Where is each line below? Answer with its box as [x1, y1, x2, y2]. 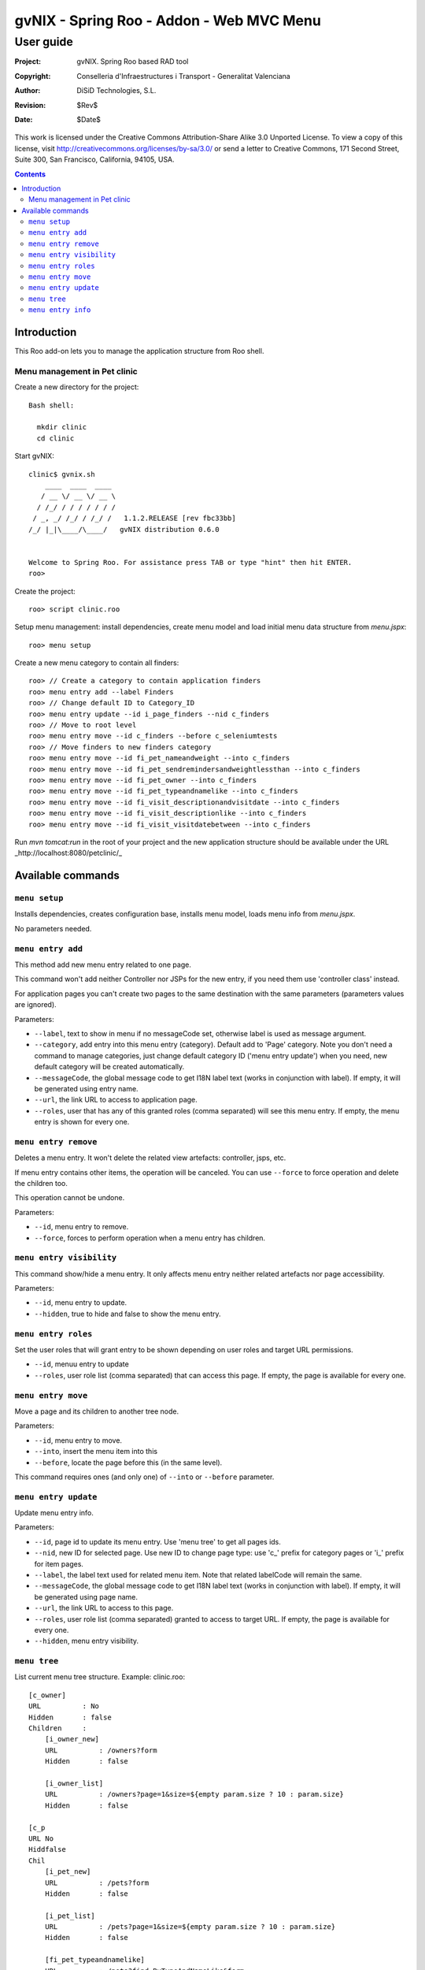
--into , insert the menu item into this [34, 1447, 157, 1456]
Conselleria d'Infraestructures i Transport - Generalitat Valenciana [76, 71, 290, 80]
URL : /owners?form [44, 1745, 157, 1755]
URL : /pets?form [44, 1878, 150, 1887]
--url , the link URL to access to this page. [34, 1604, 174, 1613]
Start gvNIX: [14, 452, 54, 461]
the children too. [14, 1179, 68, 1188]
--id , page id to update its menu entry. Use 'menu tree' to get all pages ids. [34, 1537, 281, 1546]
